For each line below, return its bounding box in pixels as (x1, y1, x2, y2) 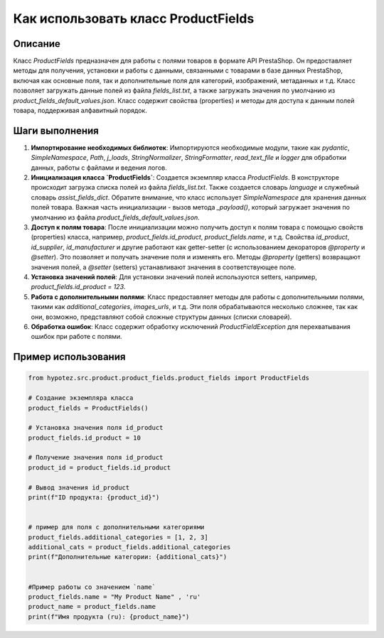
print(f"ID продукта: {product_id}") (28, 494, 160, 502)
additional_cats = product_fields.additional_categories (28, 543, 231, 551)
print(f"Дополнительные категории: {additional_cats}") (28, 553, 228, 561)
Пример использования (13, 351, 126, 363)
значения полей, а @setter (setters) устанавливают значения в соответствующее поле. (31, 263, 297, 271)
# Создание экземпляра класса (28, 394, 134, 402)
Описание (13, 38, 60, 50)
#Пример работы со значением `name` (28, 583, 156, 591)
